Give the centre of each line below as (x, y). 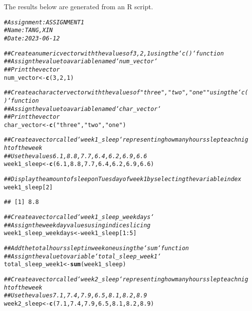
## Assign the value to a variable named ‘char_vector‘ (83, 109)
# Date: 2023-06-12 (32, 38)
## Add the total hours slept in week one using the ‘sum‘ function (97, 248)
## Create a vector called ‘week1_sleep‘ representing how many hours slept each (121, 140)
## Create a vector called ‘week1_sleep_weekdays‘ (79, 217)
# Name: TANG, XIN (29, 30)
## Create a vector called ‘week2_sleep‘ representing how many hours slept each (121, 279)
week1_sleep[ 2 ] (29, 187)
